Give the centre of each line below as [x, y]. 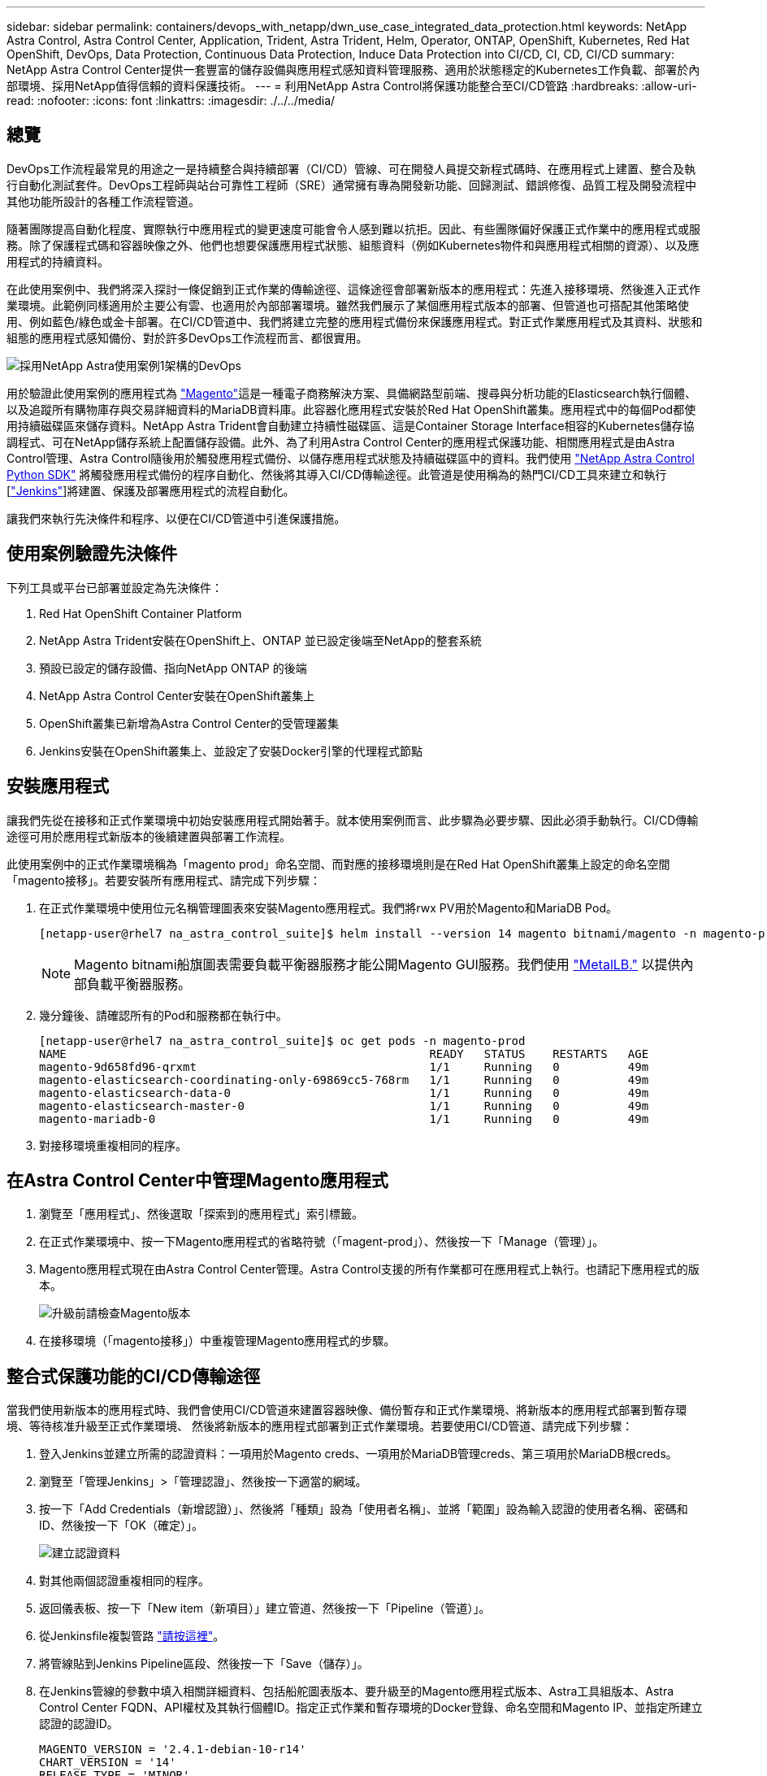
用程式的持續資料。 [58, 261]
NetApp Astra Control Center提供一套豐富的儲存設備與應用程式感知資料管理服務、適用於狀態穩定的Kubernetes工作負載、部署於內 [353, 70]
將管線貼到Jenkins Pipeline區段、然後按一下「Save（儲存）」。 [204, 1664]
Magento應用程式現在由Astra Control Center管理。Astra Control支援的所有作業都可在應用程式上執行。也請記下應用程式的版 [369, 1269]
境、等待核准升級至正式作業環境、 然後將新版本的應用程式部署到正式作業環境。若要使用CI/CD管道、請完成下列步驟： [320, 1426]
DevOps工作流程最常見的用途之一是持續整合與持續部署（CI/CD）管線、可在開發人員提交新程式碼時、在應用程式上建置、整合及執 [351, 168]
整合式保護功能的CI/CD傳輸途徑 [134, 1376]
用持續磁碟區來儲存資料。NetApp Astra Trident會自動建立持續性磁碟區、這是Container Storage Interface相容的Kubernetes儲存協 [351, 425]
